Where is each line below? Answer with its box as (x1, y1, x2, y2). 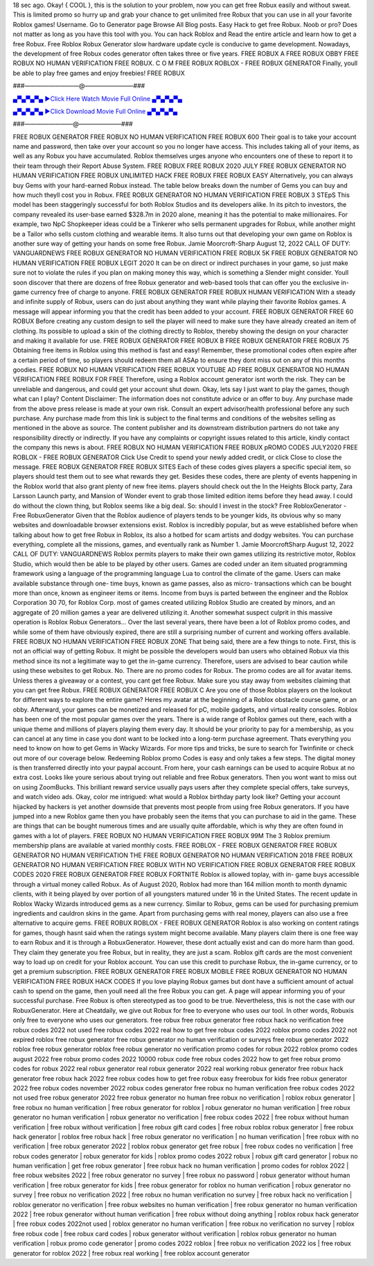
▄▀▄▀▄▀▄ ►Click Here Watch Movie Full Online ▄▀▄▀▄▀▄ (12, 94, 183, 103)
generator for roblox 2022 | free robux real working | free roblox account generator (12, 1249, 250, 1257)
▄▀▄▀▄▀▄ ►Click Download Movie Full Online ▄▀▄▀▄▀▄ (12, 107, 178, 115)
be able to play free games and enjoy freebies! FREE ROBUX (12, 69, 185, 77)
